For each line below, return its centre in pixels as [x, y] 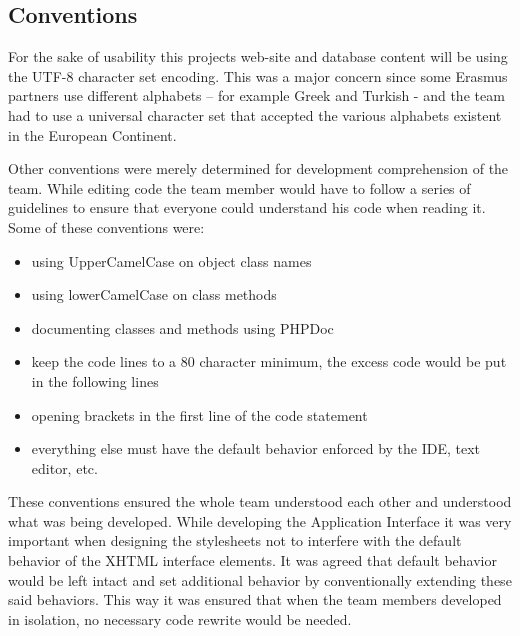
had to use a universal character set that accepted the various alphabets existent [255, 114]
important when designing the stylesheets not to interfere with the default [235, 540]
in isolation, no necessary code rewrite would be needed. [180, 618]
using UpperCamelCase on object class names [171, 260]
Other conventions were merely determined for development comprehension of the [258, 168]
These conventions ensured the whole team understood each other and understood [260, 501]
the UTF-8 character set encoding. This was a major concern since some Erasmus [258, 75]
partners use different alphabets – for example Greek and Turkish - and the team [256, 95]
